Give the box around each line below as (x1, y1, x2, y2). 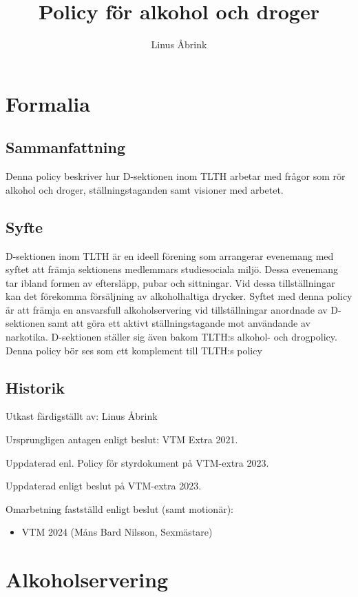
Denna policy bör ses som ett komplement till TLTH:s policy (6, 343, 262, 357)
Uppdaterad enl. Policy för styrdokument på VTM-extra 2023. (6, 455, 269, 469)
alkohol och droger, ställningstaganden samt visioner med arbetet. (6, 182, 284, 196)
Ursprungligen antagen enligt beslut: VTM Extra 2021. (6, 432, 238, 447)
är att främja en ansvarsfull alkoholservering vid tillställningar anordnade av (6, 302, 328, 316)
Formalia (6, 89, 90, 117)
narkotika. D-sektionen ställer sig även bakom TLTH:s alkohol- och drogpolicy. (6, 330, 337, 344)
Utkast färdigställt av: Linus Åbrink (6, 409, 158, 423)
